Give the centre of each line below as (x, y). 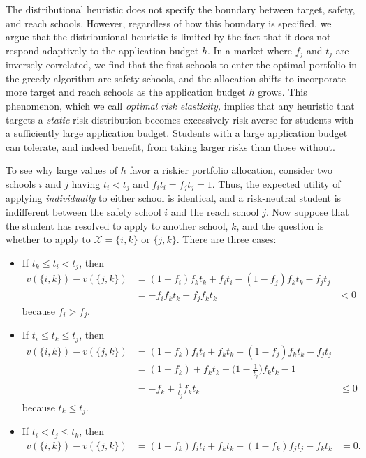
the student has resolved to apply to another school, (117, 225)
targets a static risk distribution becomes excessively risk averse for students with (180, 119)
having (86, 183)
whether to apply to (48, 239)
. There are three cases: (226, 239)
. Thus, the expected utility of (276, 183)
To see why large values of (61, 170)
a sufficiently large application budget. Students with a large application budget (177, 133)
